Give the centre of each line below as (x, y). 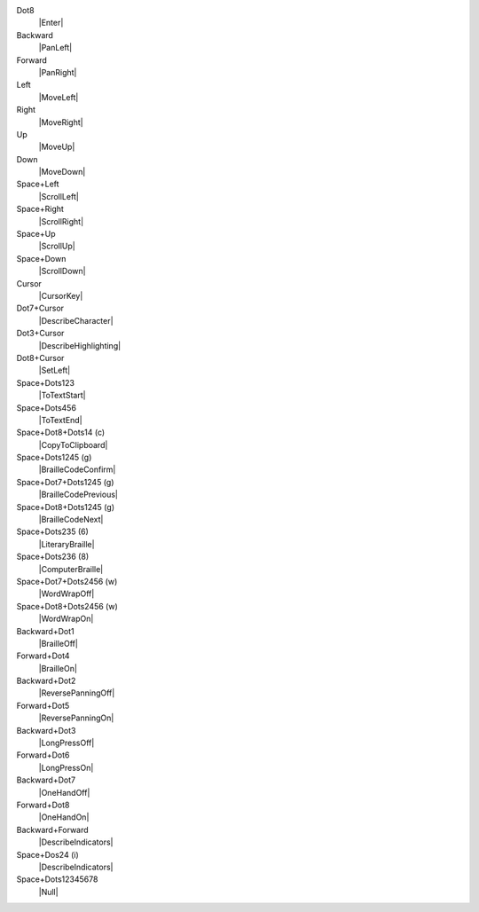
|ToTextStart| (62, 396)
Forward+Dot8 (43, 805)
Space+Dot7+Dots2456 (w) (67, 581)
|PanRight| (58, 72)
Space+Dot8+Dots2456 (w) (67, 606)
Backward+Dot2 (46, 681)
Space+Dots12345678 (57, 879)
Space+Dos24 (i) (47, 854)
